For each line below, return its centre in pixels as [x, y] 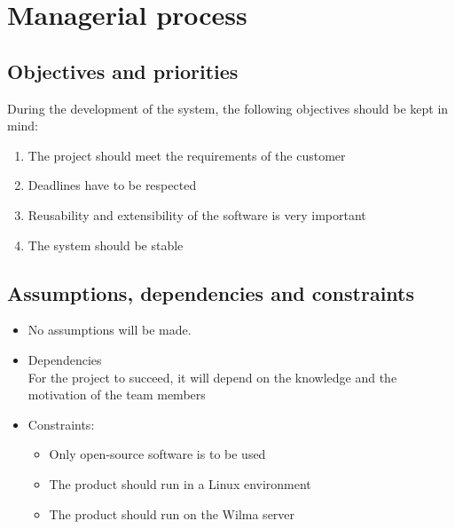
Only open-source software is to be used [157, 454]
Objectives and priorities [123, 71]
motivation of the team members [117, 395]
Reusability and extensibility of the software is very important [197, 214]
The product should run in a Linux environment [180, 483]
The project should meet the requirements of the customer [187, 155]
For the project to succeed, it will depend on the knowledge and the [212, 377]
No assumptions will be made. [110, 330]
